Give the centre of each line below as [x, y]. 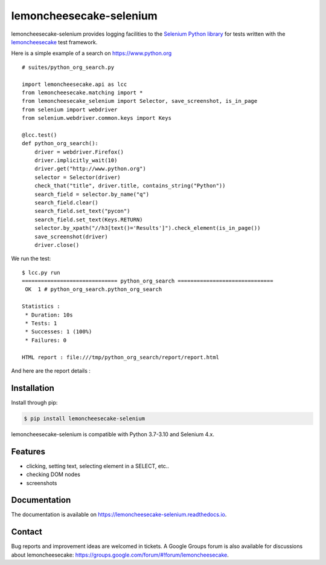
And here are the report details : [51, 371]
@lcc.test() [40, 135]
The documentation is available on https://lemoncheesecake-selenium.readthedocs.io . [119, 515]
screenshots [42, 483]
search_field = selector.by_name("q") [92, 194]
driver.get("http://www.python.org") [90, 169]
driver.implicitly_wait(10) [76, 161]
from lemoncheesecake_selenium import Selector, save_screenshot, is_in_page [140, 101]
